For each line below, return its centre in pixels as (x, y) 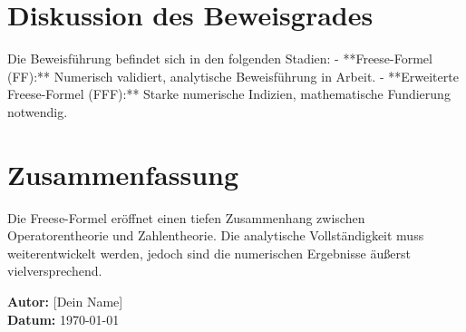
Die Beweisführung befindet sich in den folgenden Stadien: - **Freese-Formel (220, 59)
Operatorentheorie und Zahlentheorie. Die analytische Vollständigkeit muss (216, 235)
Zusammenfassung (123, 174)
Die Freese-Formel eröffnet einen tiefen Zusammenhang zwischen (186, 217)
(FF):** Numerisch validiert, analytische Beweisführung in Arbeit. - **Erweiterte (233, 76)
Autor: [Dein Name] (65, 301)
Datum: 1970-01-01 (63, 319)
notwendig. (38, 111)
